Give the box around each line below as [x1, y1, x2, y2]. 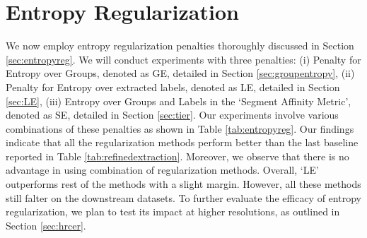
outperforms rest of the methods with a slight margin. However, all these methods [6, 177, 361, 191]
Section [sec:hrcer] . [6, 218, 86, 232]
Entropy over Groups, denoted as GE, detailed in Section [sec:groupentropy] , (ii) [6, 66, 355, 81]
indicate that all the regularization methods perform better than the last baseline [6, 135, 359, 150]
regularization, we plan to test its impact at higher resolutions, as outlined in [6, 204, 340, 219]
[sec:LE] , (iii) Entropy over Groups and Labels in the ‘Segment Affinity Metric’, [6, 93, 351, 108]
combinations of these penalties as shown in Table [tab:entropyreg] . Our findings [6, 121, 354, 136]
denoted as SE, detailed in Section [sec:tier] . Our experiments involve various [6, 107, 339, 122]
